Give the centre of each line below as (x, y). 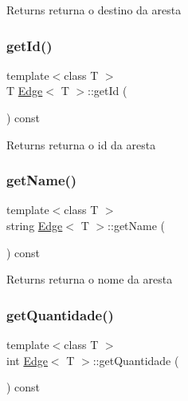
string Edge (35, 225)
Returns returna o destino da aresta (94, 10)
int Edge (27, 360)
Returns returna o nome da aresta (90, 279)
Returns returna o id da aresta (81, 144)
